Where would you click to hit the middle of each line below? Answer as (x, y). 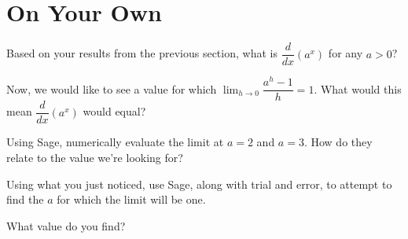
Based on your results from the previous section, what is (142, 53)
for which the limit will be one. (131, 199)
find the (25, 199)
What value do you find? (66, 225)
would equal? (114, 111)
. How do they (338, 142)
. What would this (358, 88)
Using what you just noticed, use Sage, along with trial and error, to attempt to (199, 184)
